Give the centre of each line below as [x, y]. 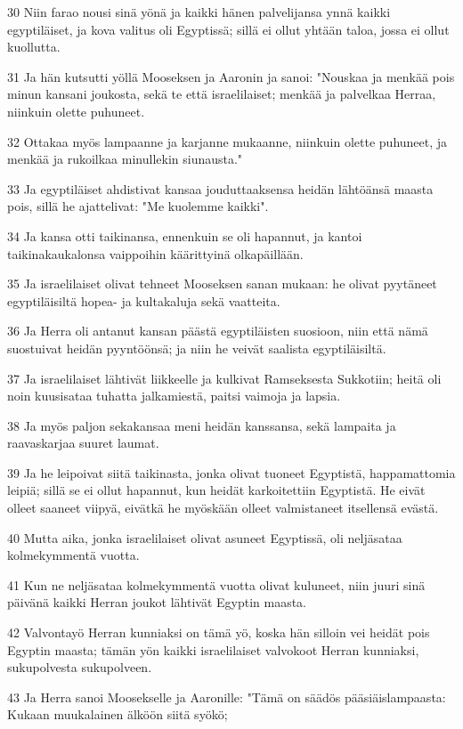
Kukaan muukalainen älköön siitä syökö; [118, 714]
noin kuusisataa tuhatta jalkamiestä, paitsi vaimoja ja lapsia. [174, 396]
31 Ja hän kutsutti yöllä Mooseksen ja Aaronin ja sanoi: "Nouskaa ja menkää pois [231, 76]
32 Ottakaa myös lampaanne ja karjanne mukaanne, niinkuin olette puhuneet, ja [227, 141]
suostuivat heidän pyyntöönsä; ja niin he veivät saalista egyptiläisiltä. [197, 348]
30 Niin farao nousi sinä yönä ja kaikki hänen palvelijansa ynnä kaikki [199, 12]
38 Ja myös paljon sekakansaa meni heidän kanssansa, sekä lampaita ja [202, 425]
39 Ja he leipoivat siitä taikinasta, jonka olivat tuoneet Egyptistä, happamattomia [231, 472]
